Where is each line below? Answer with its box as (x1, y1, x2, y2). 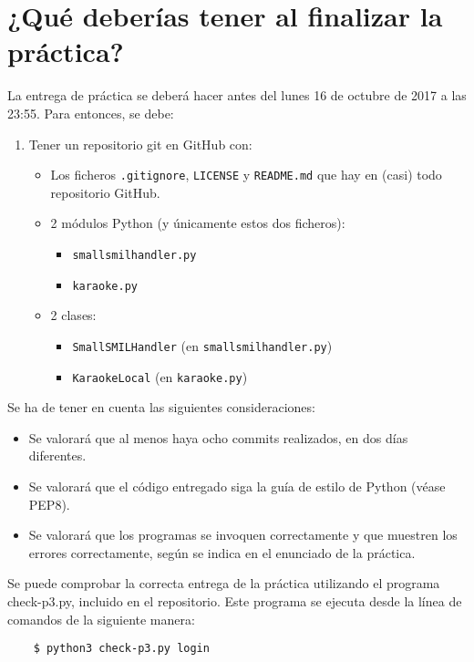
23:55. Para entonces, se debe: (7, 103, 174, 122)
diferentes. (28, 446, 87, 465)
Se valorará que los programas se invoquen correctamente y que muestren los (28, 525, 458, 544)
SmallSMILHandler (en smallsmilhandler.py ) (72, 336, 333, 355)
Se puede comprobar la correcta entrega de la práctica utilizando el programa (7, 574, 440, 593)
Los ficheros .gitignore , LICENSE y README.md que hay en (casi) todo (50, 165, 442, 184)
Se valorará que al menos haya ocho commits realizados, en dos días (28, 428, 408, 447)
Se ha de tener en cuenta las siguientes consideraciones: (7, 398, 315, 417)
